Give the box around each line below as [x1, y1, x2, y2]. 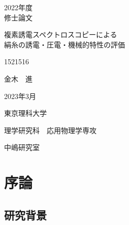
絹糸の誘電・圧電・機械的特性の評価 [4, 39, 125, 49]
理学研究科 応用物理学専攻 [4, 124, 96, 135]
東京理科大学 [4, 108, 47, 118]
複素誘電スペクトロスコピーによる [4, 29, 117, 40]
